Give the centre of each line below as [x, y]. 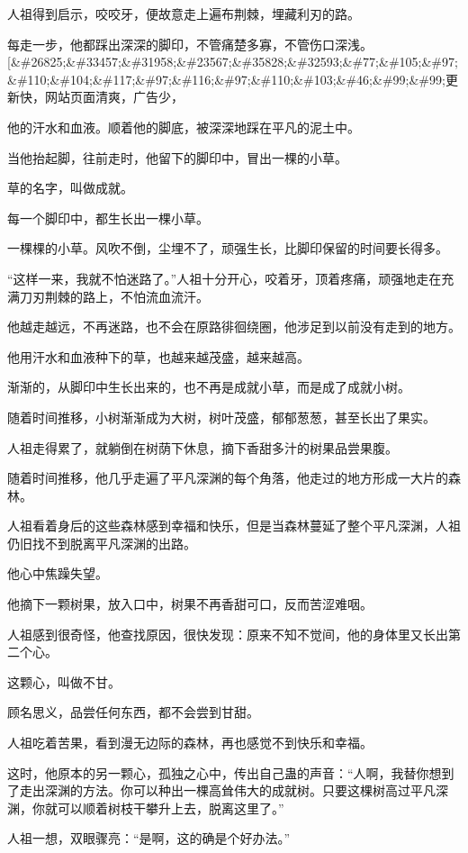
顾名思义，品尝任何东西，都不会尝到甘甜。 [133, 712]
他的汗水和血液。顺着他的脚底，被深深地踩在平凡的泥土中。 [184, 127]
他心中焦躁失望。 [58, 573]
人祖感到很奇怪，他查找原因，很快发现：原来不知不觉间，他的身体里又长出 [228, 634]
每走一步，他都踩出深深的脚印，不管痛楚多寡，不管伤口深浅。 [190, 44]
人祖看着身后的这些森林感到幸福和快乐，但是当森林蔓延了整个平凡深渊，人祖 [234, 526]
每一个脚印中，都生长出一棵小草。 [108, 218]
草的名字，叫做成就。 [70, 188]
